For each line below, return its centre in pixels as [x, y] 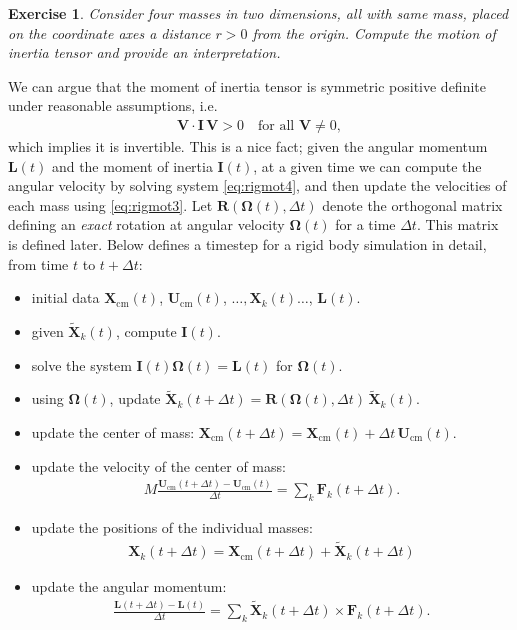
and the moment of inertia [132, 165]
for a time [365, 224]
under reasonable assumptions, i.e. [113, 105]
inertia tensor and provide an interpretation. [144, 52]
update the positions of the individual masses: [172, 527]
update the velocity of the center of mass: [158, 465]
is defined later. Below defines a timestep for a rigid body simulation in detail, [247, 243]
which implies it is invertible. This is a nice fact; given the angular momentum [248, 146]
